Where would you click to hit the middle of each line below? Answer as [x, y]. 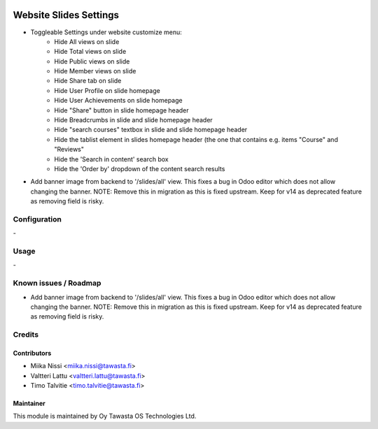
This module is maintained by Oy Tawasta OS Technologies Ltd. [105, 416]
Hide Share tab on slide [88, 81]
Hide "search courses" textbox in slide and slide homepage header [151, 130]
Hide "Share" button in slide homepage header [121, 110]
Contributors [32, 353]
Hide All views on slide [87, 41]
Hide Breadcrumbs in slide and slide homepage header [133, 120]
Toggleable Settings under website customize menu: [106, 32]
